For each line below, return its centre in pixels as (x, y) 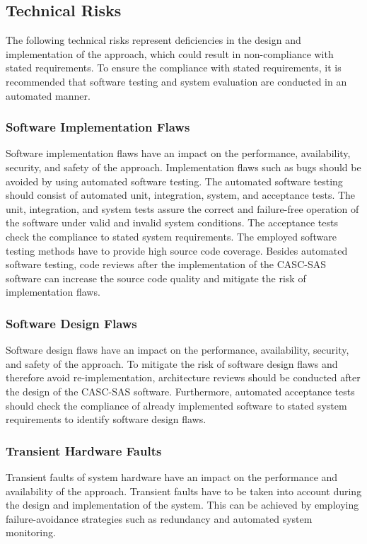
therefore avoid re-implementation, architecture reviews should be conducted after (183, 377)
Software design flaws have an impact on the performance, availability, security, (177, 350)
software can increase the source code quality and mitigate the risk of (156, 278)
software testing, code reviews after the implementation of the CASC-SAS (166, 264)
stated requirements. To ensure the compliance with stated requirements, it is (174, 68)
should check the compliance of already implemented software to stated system (176, 405)
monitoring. (31, 532)
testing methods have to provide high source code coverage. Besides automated (177, 250)
